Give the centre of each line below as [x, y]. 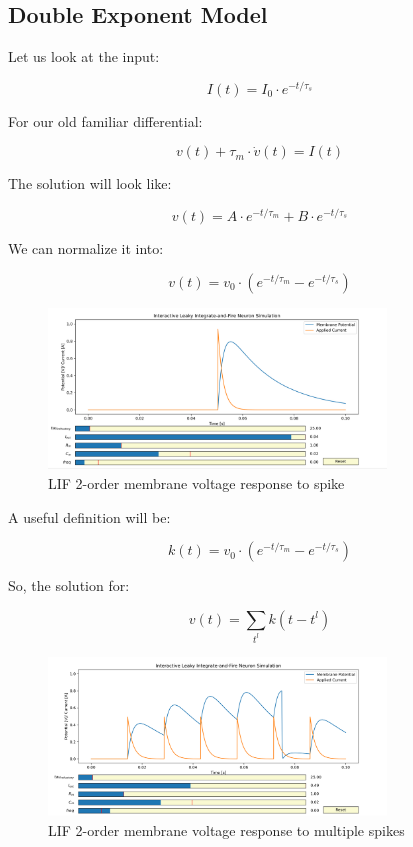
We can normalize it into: [86, 248]
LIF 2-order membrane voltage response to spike [196, 482]
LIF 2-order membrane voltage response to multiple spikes [226, 829]
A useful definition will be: [89, 516]
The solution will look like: [90, 183]
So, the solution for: [69, 585]
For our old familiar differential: [105, 120]
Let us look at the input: [84, 56]
